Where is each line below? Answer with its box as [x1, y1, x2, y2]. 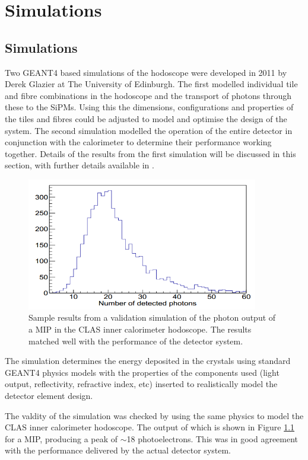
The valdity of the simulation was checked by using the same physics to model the [5, 409, 304, 421]
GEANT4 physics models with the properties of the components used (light [5, 366, 280, 378]
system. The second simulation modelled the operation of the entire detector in [5, 124, 293, 136]
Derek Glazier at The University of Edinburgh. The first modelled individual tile [5, 78, 298, 90]
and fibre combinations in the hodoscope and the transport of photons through [5, 89, 292, 101]
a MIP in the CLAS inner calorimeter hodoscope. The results [28, 323, 252, 336]
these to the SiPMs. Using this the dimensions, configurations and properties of [5, 101, 294, 113]
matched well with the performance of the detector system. [28, 334, 243, 347]
